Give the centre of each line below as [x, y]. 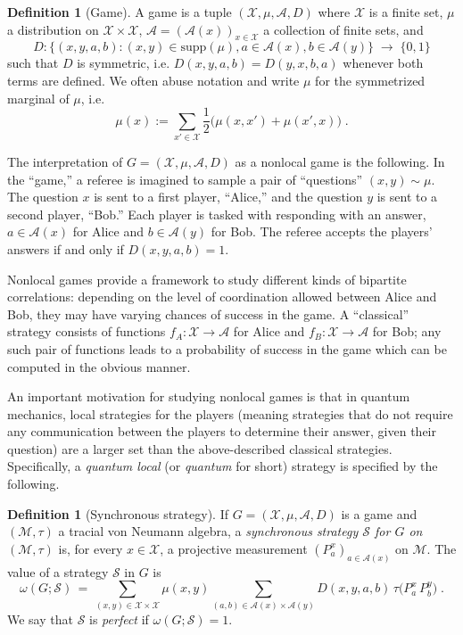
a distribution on [53, 29]
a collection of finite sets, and [343, 29]
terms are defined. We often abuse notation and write [153, 80]
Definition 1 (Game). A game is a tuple [120, 12]
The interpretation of [65, 161]
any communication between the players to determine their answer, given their [222, 431]
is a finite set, [406, 12]
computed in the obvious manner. [99, 366]
